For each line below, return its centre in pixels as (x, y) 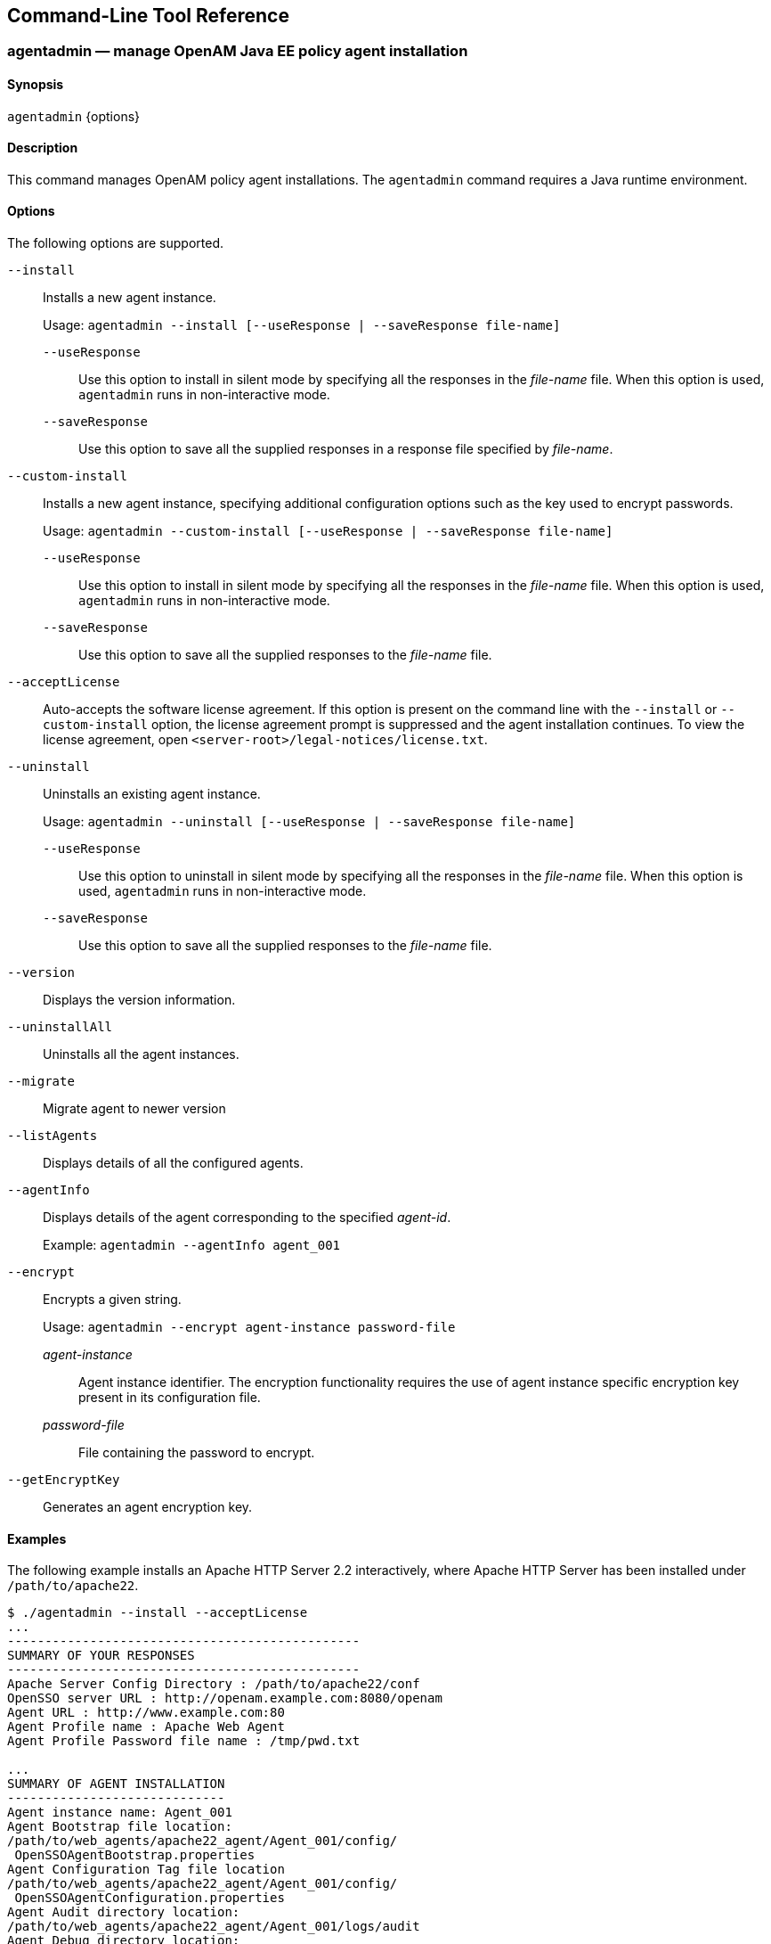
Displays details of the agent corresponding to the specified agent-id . (247, 1218)
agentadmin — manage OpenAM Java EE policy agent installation (238, 51)
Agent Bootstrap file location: (120, 1827)
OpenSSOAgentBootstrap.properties (135, 1855)
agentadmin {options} (74, 116)
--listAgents (53, 1136)
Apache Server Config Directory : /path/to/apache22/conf (214, 1684)
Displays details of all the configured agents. (173, 1163)
